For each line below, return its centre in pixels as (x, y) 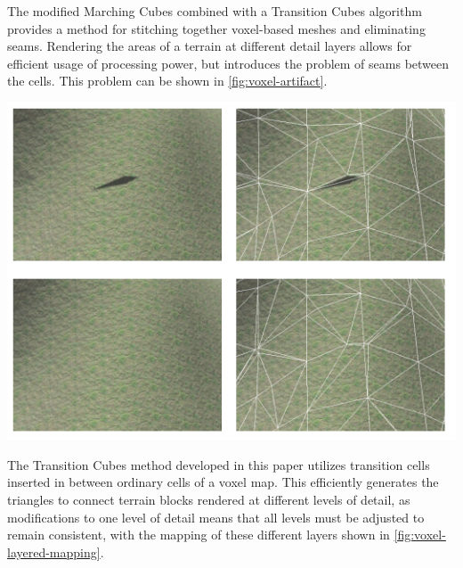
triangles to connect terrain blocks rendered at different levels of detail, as (209, 499)
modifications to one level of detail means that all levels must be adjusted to (216, 517)
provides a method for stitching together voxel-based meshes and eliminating (216, 28)
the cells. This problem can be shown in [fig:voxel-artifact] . (167, 81)
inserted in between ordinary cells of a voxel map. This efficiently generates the (223, 482)
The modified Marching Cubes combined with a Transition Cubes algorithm (215, 11)
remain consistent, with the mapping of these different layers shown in (199, 535)
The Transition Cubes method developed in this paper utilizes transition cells (219, 464)
